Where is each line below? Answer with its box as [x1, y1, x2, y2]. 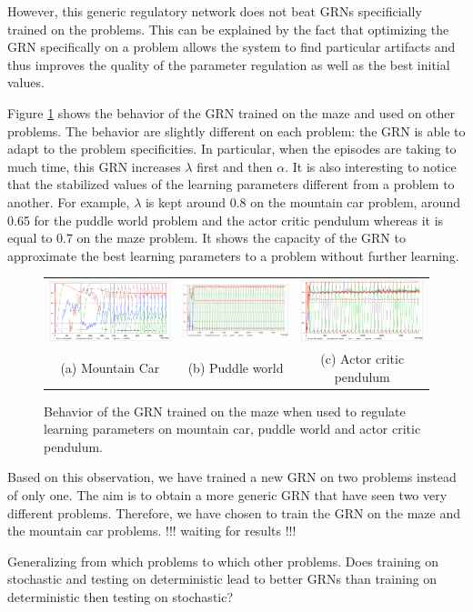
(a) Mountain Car [60, 357, 160, 376]
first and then [196, 156, 273, 176]
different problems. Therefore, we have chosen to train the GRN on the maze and [7, 503, 460, 522]
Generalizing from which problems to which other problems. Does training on [7, 551, 439, 570]
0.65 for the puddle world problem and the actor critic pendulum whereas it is [7, 210, 444, 229]
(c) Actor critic [320, 348, 405, 367]
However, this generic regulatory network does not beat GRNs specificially [7, 2, 422, 20]
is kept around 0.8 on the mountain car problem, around [145, 192, 460, 211]
